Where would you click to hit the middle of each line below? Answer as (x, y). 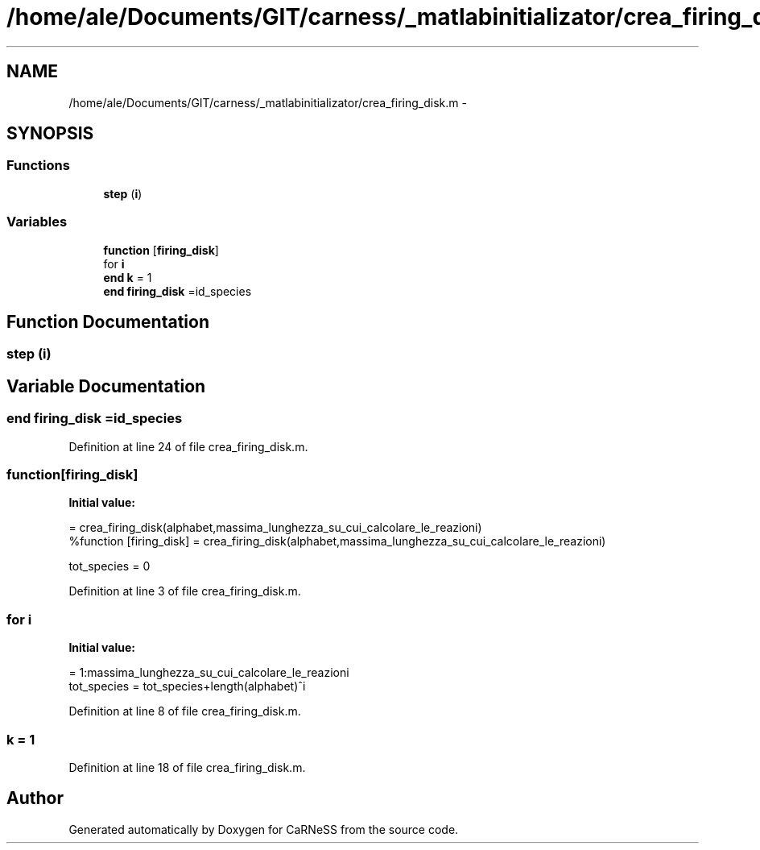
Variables (37, 222)
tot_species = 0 (109, 566)
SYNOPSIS (50, 134)
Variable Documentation (106, 386)
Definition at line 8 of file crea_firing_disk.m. (185, 711)
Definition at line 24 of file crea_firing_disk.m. (188, 446)
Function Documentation (108, 321)
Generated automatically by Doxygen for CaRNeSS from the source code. (264, 829)
